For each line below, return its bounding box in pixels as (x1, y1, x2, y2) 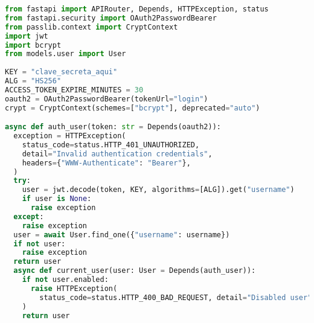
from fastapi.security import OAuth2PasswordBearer (5, 13, 217, 22)
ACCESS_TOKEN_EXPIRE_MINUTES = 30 (5, 85, 144, 94)
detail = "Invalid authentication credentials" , (22, 149, 213, 158)
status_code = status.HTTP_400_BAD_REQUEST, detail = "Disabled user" (39, 293, 312, 302)
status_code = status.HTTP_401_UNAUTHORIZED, (22, 140, 200, 149)
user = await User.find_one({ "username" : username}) (13, 230, 230, 239)
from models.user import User (5, 50, 126, 59)
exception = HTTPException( (13, 132, 126, 141)
